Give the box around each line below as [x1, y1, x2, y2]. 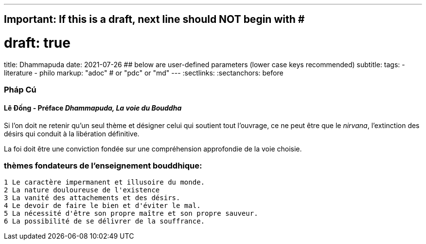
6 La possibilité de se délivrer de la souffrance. [4, 217, 205, 225]
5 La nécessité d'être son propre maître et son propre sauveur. [4, 209, 258, 218]
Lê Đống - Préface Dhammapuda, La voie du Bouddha [4, 103, 182, 112]
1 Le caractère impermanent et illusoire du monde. [4, 178, 205, 187]
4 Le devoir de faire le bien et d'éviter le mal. [4, 202, 201, 210]
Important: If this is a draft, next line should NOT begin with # [4, 13, 305, 26]
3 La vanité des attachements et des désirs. [4, 194, 180, 202]
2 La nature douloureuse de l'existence [4, 186, 160, 194]
